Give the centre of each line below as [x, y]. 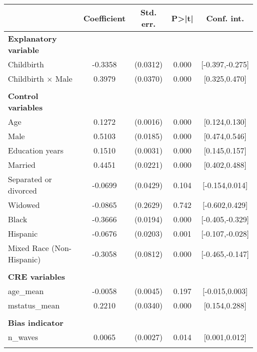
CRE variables [37, 277]
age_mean [26, 291]
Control [23, 96]
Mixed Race [28, 248]
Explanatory [32, 38]
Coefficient [105, 18]
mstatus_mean [34, 305]
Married [22, 165]
